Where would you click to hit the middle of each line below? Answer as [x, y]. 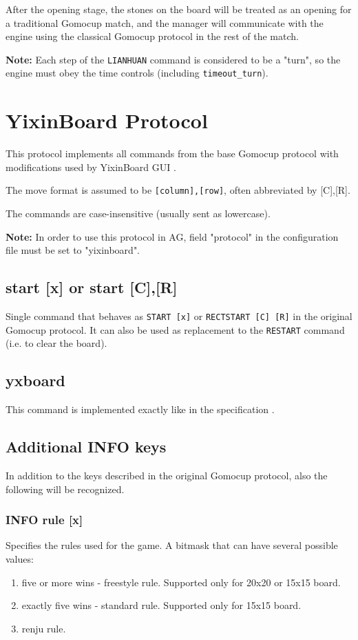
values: [20, 558]
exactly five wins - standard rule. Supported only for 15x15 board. [161, 605]
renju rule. [44, 628]
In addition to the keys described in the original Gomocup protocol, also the [167, 475]
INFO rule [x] [44, 520]
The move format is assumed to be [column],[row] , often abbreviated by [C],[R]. [178, 190]
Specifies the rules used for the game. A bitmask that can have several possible [172, 545]
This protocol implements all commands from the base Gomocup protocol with [172, 153]
